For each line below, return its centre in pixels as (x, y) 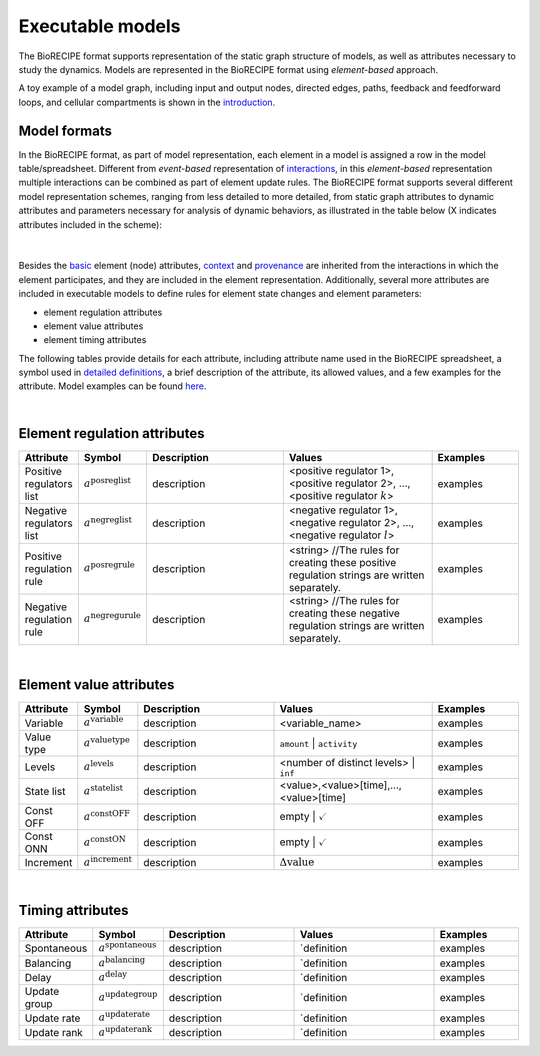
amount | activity (318, 743)
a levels (98, 766)
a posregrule (109, 567)
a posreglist (107, 482)
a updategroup (128, 996)
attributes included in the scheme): (90, 224)
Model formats (65, 130)
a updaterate (124, 1016)
